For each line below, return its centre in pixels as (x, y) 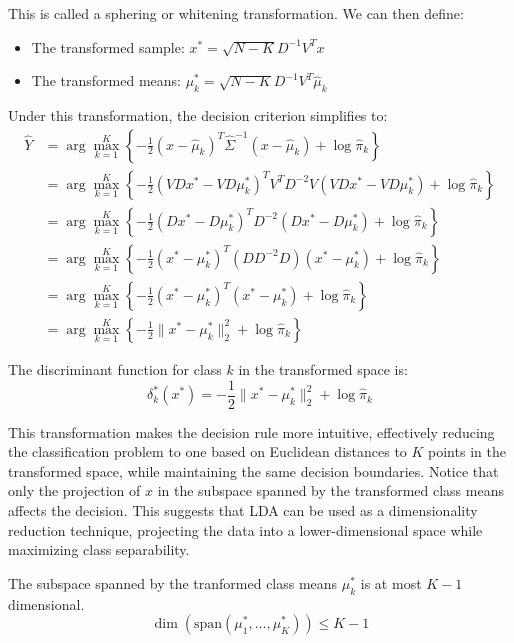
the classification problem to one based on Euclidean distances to (207, 451)
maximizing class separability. (99, 549)
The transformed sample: (108, 46)
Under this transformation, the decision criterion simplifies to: (198, 114)
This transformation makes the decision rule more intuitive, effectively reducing (251, 431)
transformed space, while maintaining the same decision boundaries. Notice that (253, 470)
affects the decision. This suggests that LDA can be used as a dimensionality (243, 510)
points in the (467, 451)
